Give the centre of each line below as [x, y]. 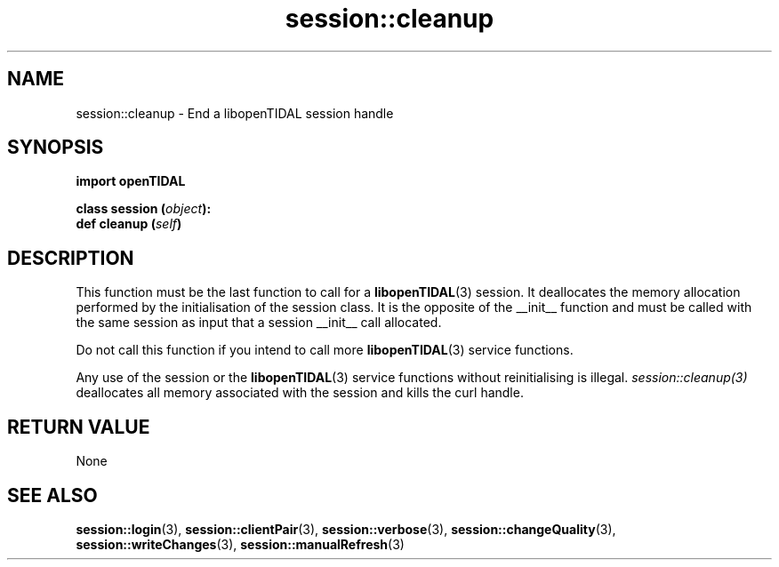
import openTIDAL [131, 181]
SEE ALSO [52, 495]
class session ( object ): [144, 209]
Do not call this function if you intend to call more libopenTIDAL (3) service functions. [325, 350]
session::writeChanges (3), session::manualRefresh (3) [240, 544]
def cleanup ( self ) [129, 224]
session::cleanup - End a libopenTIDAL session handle [235, 113]
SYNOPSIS [56, 148]
